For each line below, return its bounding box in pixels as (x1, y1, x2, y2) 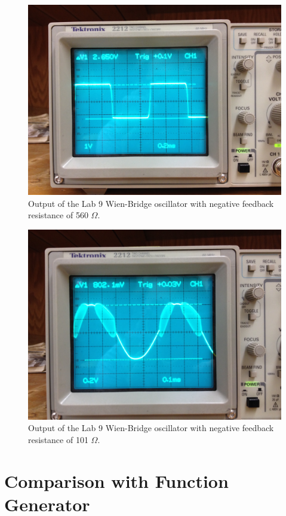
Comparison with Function (4, 468, 229, 493)
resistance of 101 (28, 433, 88, 445)
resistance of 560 (28, 209, 88, 221)
